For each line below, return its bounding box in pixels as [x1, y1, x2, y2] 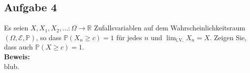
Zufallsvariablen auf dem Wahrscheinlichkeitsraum [94, 23, 246, 33]
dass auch [4, 42, 33, 52]
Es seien [4, 23, 29, 33]
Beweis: [4, 51, 30, 61]
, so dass [36, 32, 62, 42]
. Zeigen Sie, [210, 32, 247, 42]
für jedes [116, 32, 142, 42]
